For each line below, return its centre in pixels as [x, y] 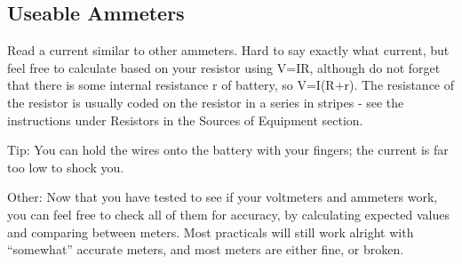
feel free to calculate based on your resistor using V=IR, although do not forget [224, 67]
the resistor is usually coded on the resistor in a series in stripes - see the [206, 102]
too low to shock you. [66, 167]
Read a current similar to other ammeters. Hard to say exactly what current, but [228, 50]
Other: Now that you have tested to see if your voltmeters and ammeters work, [223, 197]
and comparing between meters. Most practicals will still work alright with [211, 232]
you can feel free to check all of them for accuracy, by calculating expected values [228, 214]
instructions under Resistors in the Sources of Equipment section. [185, 120]
